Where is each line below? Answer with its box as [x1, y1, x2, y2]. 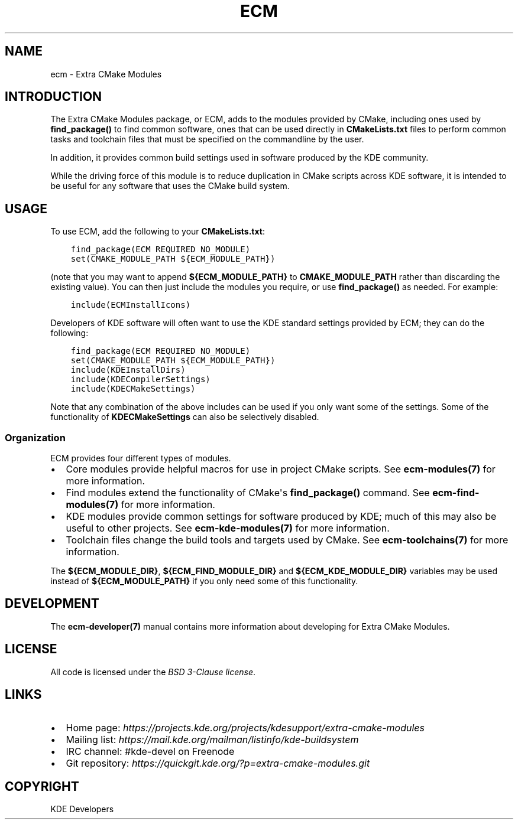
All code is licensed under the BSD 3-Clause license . [50, 666, 256, 677]
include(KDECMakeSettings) [70, 384, 196, 394]
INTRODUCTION [5, 89, 102, 105]
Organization [5, 431, 66, 444]
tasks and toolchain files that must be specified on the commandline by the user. [50, 134, 364, 145]
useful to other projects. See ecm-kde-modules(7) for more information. [66, 522, 390, 535]
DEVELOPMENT [5, 596, 99, 611]
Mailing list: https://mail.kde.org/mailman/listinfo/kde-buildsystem [66, 733, 359, 745]
